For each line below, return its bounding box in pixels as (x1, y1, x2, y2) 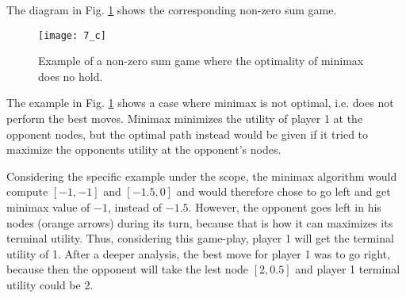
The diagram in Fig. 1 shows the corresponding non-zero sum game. (6, 2, 337, 17)
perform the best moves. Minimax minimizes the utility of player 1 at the (6, 110, 363, 127)
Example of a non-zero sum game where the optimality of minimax (38, 52, 364, 69)
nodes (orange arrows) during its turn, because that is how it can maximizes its (6, 214, 393, 231)
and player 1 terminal (295, 261, 400, 277)
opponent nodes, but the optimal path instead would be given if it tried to (6, 125, 369, 142)
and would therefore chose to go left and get (176, 183, 391, 200)
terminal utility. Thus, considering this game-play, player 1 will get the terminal (6, 230, 394, 246)
